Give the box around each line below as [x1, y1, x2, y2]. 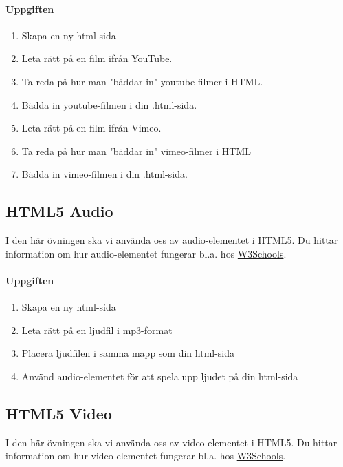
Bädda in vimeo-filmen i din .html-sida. [21, 167, 188, 181]
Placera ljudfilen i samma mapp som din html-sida [21, 346, 235, 360]
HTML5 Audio [5, 200, 113, 222]
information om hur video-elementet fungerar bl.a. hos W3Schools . [5, 448, 286, 463]
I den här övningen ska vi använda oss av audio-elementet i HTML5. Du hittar [5, 233, 338, 247]
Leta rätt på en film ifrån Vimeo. [21, 121, 162, 135]
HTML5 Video [5, 402, 112, 424]
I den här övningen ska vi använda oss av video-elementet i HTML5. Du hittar [5, 435, 338, 449]
